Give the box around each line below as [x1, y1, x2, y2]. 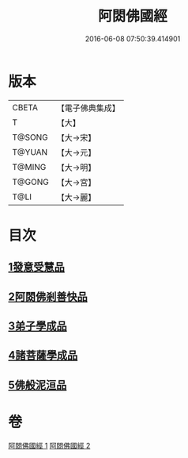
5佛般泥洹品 [8, 378, 67, 391]
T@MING [12, 161, 47, 172]
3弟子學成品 [8, 319, 67, 333]
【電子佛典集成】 [56, 102, 120, 114]
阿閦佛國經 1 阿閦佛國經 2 [8, 441, 91, 450]
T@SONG [12, 132, 49, 143]
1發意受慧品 [8, 260, 66, 274]
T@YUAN [12, 146, 48, 157]
